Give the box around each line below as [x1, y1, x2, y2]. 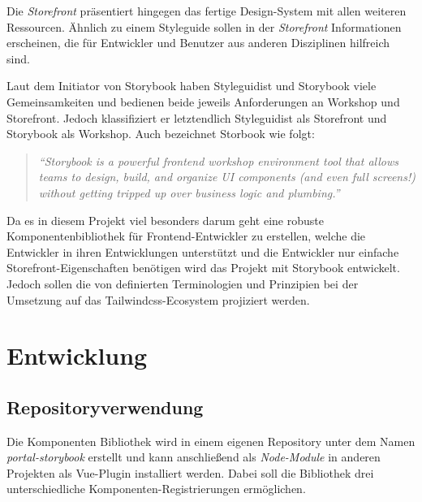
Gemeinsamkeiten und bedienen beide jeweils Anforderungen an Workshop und [6, 93, 400, 110]
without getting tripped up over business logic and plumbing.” [38, 184, 340, 201]
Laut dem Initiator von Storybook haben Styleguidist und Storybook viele [6, 77, 377, 94]
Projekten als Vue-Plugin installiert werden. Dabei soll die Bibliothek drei [6, 464, 374, 481]
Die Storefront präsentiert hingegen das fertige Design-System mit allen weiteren [6, 2, 407, 19]
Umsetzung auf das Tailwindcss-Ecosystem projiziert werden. [6, 291, 310, 308]
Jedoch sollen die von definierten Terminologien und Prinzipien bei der [6, 275, 359, 292]
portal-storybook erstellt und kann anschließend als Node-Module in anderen [6, 448, 381, 465]
